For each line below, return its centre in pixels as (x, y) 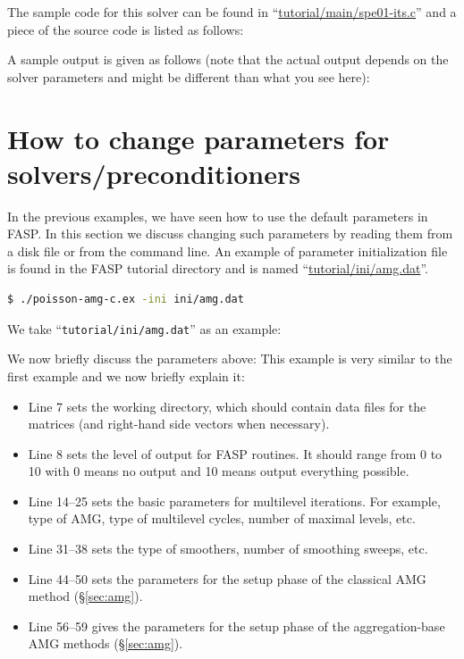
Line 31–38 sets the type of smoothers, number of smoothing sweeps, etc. (228, 549)
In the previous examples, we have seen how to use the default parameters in (218, 216)
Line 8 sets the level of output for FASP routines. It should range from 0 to (235, 453)
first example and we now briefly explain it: (126, 375)
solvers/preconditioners (154, 173)
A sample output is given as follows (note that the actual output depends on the (228, 59)
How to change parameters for (198, 138)
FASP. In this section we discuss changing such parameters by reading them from (230, 234)
